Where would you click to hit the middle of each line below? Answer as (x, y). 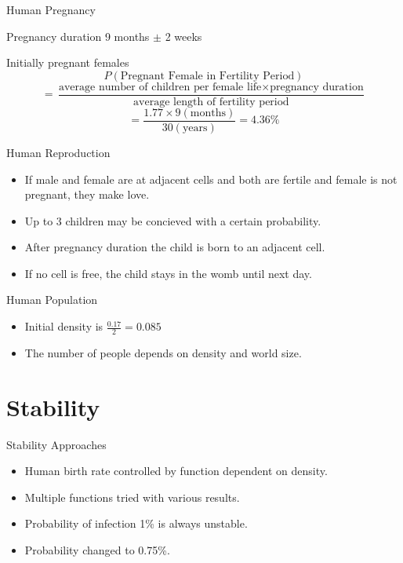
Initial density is (64, 326)
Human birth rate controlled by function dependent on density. (176, 471)
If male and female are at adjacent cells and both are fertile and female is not (211, 179)
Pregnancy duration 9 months (78, 36)
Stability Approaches (56, 444)
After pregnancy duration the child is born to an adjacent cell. (175, 247)
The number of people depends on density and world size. (163, 352)
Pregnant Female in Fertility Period (207, 76)
